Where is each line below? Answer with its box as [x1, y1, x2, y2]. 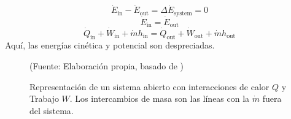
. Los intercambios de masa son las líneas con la [69, 92, 250, 105]
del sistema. [29, 104, 74, 117]
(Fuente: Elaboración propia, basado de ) [29, 59, 184, 72]
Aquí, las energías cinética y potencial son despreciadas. [5, 39, 215, 52]
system [174, 10, 192, 17]
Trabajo [29, 92, 59, 105]
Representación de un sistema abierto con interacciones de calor [29, 80, 270, 93]
